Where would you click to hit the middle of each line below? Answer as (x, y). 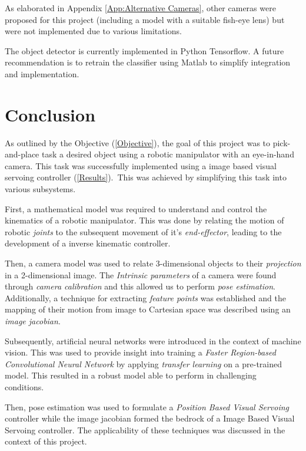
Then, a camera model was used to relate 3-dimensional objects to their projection (153, 263)
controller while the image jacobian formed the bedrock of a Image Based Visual (150, 418)
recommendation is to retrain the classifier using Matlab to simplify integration (148, 62)
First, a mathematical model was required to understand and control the (136, 208)
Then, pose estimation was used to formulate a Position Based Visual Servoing (147, 406)
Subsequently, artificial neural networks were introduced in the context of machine (153, 340)
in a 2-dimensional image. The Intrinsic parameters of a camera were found (141, 274)
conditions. (24, 386)
